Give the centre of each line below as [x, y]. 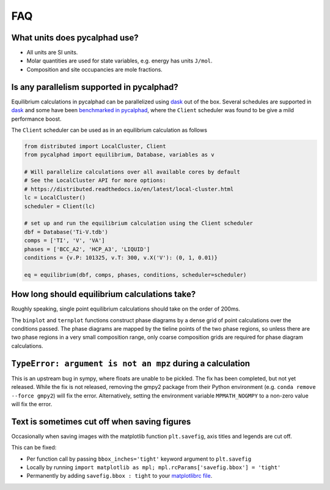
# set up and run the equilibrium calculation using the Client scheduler [139, 223]
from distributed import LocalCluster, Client [95, 146]
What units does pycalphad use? [75, 38]
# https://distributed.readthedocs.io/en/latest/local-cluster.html [129, 189]
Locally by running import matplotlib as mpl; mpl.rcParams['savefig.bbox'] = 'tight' [154, 467]
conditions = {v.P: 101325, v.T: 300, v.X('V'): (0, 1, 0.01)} [121, 258]
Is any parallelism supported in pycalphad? [95, 87]
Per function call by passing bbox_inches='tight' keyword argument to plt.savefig [139, 459]
